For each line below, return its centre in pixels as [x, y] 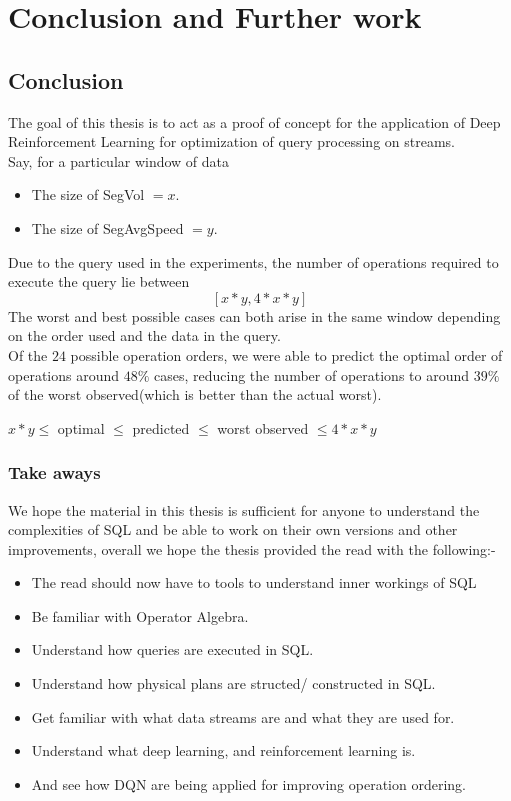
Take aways [54, 472]
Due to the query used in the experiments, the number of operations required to [253, 261]
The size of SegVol [88, 194]
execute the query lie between [99, 281]
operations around [64, 374]
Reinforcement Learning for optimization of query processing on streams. [231, 141]
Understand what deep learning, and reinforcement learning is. [223, 750]
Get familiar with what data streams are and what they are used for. [243, 716]
